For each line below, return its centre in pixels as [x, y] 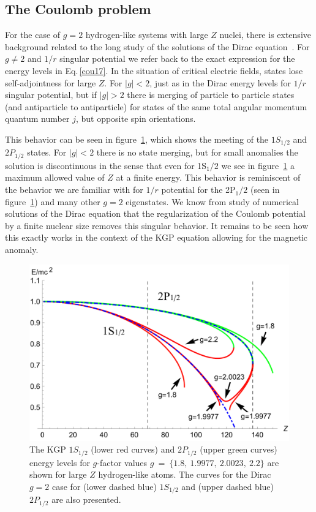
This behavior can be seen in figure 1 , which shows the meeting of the [137, 139]
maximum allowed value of [55, 177]
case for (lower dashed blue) [104, 487]
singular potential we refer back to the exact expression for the [177, 58]
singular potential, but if [51, 95]
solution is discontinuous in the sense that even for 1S [106, 165]
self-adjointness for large [51, 82]
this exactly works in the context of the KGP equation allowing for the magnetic [156, 237]
